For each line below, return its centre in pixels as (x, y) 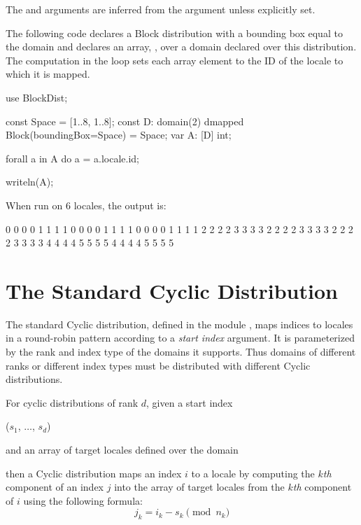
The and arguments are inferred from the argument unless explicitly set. (161, 9)
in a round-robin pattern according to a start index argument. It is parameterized (180, 338)
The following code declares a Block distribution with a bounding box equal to (174, 33)
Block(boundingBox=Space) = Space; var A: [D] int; (119, 135)
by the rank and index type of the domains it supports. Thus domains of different (181, 352)
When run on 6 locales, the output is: (86, 205)
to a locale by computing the (253, 473)
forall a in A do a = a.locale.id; (73, 158)
